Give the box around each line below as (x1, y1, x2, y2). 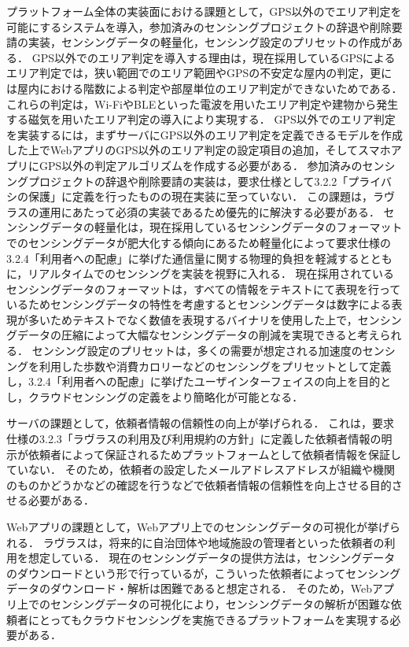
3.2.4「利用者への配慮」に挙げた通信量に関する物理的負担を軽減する (6, 250, 359, 266)
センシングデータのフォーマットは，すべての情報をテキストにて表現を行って (6, 280, 401, 297)
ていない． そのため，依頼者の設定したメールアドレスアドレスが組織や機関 (6, 461, 395, 478)
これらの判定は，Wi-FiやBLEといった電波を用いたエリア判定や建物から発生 (6, 95, 399, 112)
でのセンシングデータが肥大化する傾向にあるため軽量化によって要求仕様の (6, 234, 391, 250)
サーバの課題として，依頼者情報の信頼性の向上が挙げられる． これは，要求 (6, 415, 395, 431)
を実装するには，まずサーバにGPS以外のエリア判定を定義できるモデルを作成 (6, 126, 403, 142)
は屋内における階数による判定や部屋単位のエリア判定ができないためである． (6, 79, 403, 96)
